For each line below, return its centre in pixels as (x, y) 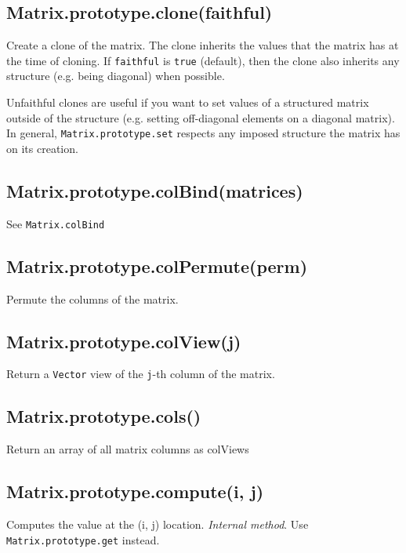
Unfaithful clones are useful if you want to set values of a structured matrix (188, 102)
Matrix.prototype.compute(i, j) (135, 491)
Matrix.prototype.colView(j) (124, 341)
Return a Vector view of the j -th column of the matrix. (141, 374)
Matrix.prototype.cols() (104, 416)
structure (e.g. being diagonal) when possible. (116, 76)
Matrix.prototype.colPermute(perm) (157, 266)
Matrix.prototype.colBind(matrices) (155, 190)
